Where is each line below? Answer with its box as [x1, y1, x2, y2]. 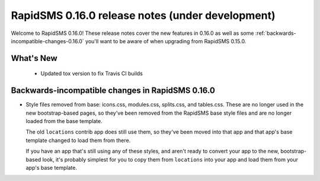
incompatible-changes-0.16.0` [11, 37, 84, 44]
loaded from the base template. [25, 118, 103, 125]
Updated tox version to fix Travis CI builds [40, 70, 143, 77]
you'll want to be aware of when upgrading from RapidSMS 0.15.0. [85, 37, 247, 44]
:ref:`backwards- [255, 30, 296, 37]
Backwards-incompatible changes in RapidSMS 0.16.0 [11, 86, 216, 96]
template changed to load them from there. [25, 137, 131, 144]
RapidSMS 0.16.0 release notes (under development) [11, 9, 276, 22]
